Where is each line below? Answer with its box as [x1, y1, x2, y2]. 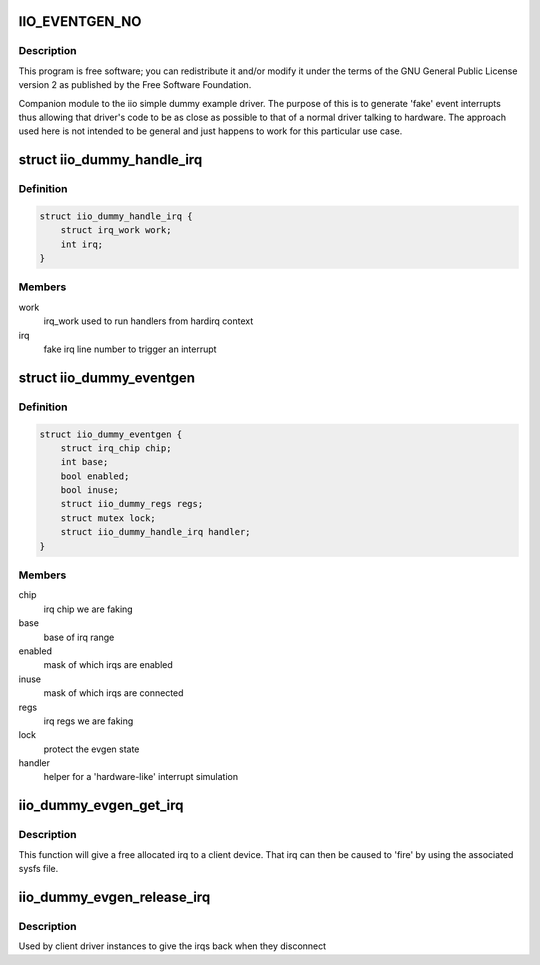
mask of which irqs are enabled [43, 659, 174, 671]
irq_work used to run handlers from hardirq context [43, 315, 254, 327]
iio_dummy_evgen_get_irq [18, 797, 184, 814]
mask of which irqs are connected [43, 687, 184, 699]
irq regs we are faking [43, 715, 134, 727]
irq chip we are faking [43, 603, 134, 615]
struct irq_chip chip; [60, 442, 172, 454]
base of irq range [43, 631, 115, 643]
